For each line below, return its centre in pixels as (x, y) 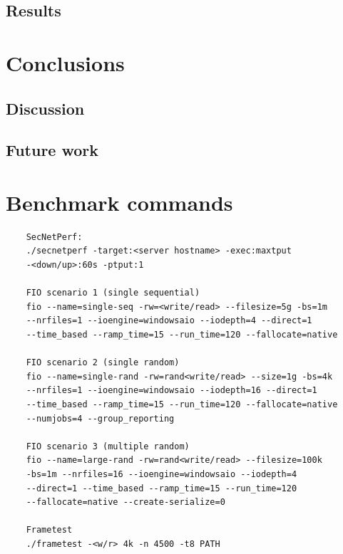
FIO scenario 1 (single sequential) (113, 293)
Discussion (45, 108)
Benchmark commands (119, 202)
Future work (52, 150)
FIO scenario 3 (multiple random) (108, 446)
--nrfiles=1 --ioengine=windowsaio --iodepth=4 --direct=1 (169, 321)
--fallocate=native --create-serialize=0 (126, 502)
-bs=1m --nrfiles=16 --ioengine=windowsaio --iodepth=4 (162, 474)
